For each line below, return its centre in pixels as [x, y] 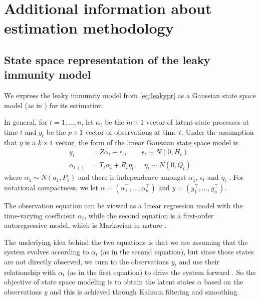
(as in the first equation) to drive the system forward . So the [162, 272]
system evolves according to [47, 252]
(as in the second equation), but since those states [177, 252]
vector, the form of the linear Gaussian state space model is [147, 142]
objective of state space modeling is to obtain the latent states [100, 282]
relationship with [30, 272]
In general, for [26, 122]
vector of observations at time [131, 131]
